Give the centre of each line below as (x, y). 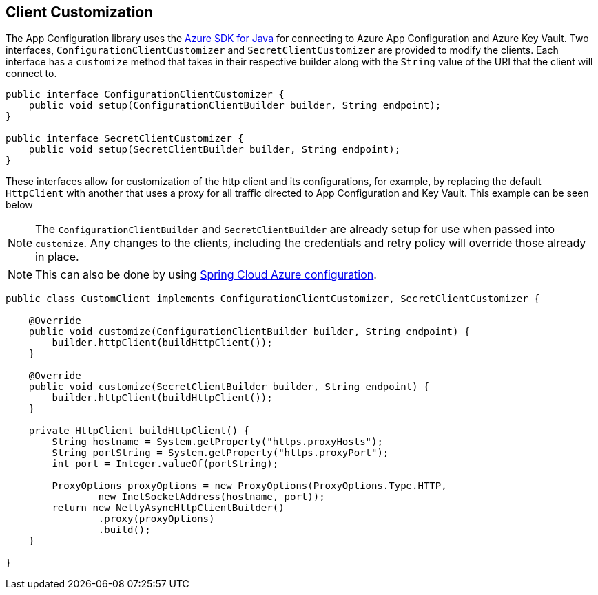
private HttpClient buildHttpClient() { (139, 431)
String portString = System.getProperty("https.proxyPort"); (220, 453)
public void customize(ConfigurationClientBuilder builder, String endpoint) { (249, 332)
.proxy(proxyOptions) (156, 519)
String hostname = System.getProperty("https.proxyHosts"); (217, 442)
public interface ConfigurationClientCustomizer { (145, 95)
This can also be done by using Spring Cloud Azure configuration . (206, 275)
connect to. (31, 74)
